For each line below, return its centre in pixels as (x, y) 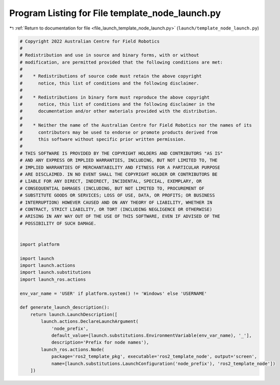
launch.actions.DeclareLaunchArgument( (89, 321)
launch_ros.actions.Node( (72, 349)
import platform (40, 244)
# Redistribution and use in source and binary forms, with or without (109, 55)
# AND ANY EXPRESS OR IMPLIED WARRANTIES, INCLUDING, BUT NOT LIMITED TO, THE (118, 160)
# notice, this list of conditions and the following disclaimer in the (117, 104)
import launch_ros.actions (53, 279)
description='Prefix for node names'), (100, 342)
